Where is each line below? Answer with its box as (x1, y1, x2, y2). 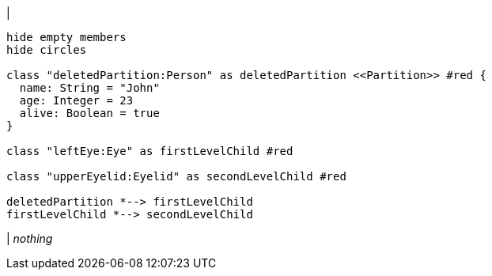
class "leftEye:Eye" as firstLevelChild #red (6, 145, 293, 157)
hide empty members (6, 31, 127, 43)
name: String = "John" (19, 81, 160, 94)
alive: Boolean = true (19, 107, 160, 119)
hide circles (6, 43, 87, 56)
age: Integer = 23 (19, 94, 134, 107)
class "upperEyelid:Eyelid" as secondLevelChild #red (6, 170, 346, 183)
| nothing (6, 232, 53, 245)
